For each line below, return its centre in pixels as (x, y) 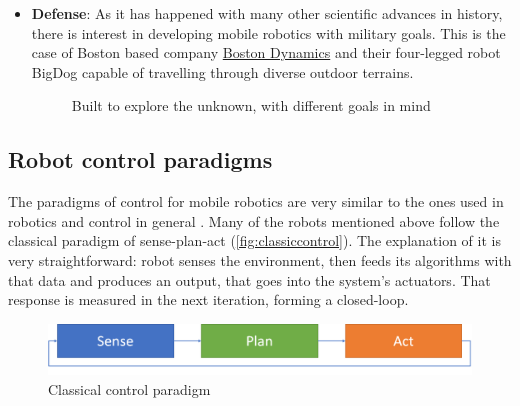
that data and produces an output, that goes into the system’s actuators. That (249, 279)
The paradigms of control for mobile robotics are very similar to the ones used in (256, 201)
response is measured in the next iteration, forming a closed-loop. (208, 299)
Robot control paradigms (140, 159)
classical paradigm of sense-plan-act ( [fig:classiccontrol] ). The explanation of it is (254, 240)
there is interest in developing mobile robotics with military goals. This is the (268, 32)
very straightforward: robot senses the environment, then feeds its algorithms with (260, 259)
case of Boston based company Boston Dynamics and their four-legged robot (266, 52)
